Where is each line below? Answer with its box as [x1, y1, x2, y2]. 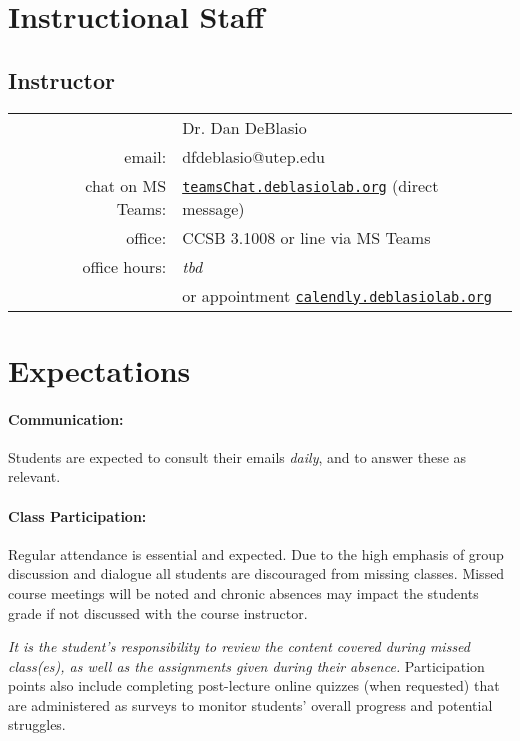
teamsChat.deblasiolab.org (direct [182, 173, 439, 197]
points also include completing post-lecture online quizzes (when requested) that [8, 675, 500, 696]
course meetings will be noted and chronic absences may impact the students [8, 582, 479, 603]
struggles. [8, 714, 66, 735]
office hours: [82, 254, 167, 278]
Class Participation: [8, 505, 147, 526]
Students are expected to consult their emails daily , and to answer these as [8, 446, 467, 467]
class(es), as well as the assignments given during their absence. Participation [8, 655, 485, 676]
